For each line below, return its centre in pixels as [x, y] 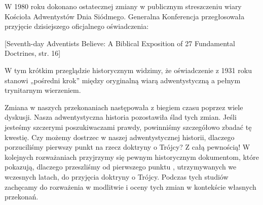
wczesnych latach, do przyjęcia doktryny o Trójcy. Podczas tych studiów [117, 176]
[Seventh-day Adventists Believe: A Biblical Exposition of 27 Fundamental [120, 43]
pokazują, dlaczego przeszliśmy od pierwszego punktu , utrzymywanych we [121, 167]
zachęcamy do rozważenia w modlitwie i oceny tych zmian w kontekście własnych [130, 186]
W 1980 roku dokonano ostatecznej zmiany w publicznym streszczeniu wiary [123, 6]
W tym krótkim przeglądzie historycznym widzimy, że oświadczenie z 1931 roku [128, 70]
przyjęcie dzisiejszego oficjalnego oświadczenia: [77, 26]
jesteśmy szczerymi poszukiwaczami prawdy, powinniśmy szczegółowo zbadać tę [128, 127]
